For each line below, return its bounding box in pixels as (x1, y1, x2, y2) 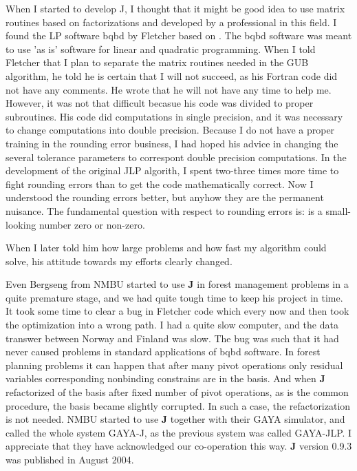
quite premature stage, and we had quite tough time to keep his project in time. (6, 290, 343, 304)
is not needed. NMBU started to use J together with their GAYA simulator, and (6, 412, 345, 426)
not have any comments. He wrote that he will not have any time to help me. (6, 82, 332, 96)
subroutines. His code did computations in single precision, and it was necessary (6, 109, 343, 123)
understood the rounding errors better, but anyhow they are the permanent (6, 190, 324, 205)
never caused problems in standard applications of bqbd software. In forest (6, 344, 321, 359)
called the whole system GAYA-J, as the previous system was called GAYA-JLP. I (6, 425, 352, 439)
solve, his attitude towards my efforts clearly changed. (6, 253, 232, 268)
